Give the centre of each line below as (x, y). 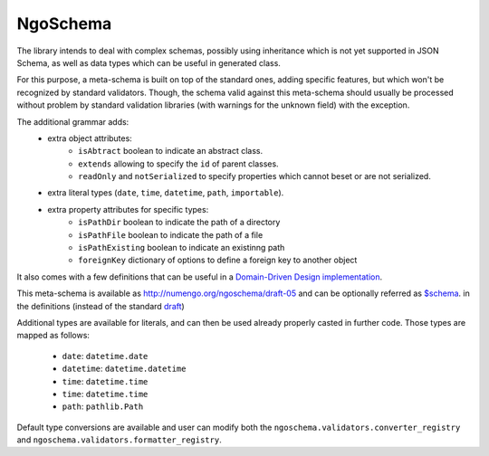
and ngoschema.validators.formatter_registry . (119, 440)
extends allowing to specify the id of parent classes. (179, 164)
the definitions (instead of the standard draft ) (101, 306)
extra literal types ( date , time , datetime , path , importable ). (166, 193)
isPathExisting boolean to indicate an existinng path (182, 248)
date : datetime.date (105, 356)
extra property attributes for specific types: (128, 209)
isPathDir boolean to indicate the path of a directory (179, 223)
